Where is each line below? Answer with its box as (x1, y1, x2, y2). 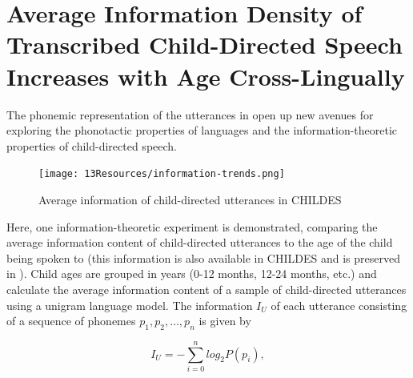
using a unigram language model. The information (6, 296, 253, 313)
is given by (198, 312, 251, 329)
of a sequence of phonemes (6, 312, 136, 329)
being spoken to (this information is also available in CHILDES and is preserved (6, 249, 400, 266)
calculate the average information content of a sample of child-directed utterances (6, 280, 407, 297)
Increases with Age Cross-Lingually (6, 59, 405, 92)
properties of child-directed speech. (6, 137, 177, 154)
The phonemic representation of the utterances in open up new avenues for (6, 106, 374, 123)
